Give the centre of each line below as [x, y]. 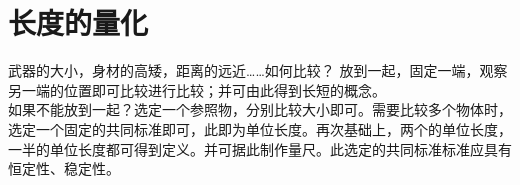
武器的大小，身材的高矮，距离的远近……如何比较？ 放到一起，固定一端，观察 [258, 70]
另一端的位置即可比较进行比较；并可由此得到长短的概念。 [197, 89]
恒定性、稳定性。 [64, 168]
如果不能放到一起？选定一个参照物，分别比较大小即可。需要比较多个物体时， [260, 109]
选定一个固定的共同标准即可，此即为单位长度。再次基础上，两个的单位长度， [260, 128]
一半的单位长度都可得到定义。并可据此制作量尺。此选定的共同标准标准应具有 [260, 148]
